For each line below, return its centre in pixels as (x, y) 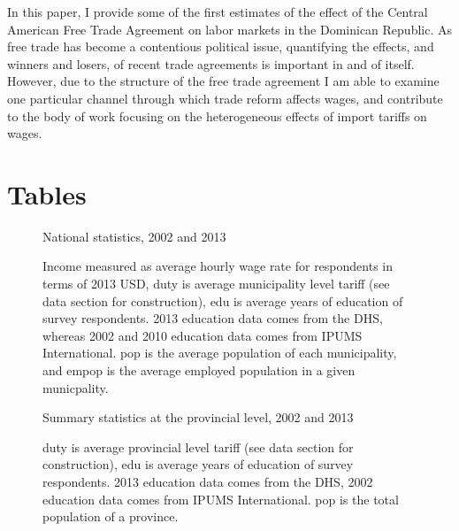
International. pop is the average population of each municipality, (220, 353)
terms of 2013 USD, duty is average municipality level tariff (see (216, 284)
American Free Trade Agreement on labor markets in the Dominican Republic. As (230, 29)
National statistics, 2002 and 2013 (134, 236)
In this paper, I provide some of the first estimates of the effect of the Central (218, 12)
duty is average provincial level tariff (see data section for (198, 446)
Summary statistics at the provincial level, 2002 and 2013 (198, 417)
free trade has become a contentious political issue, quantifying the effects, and (221, 46)
